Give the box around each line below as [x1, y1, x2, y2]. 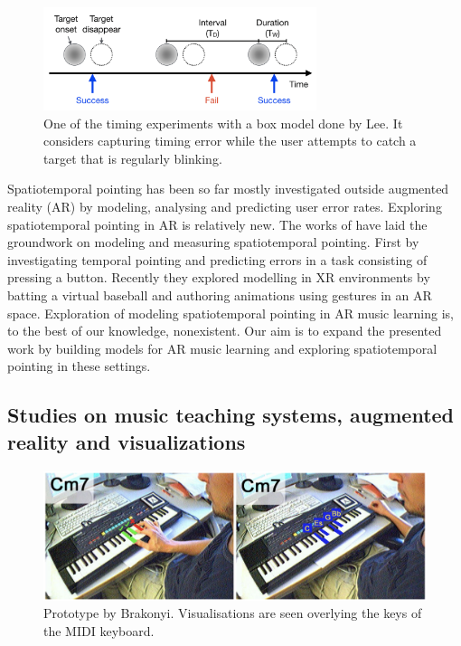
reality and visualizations [7, 427, 246, 455]
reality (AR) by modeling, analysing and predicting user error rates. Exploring [7, 197, 442, 215]
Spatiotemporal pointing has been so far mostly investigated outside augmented [7, 179, 449, 198]
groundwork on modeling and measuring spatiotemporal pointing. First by [7, 233, 419, 252]
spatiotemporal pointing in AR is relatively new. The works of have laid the [7, 214, 428, 233]
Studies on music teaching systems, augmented [7, 401, 455, 429]
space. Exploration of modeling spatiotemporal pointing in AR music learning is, [7, 303, 454, 322]
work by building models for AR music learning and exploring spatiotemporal [7, 338, 437, 357]
